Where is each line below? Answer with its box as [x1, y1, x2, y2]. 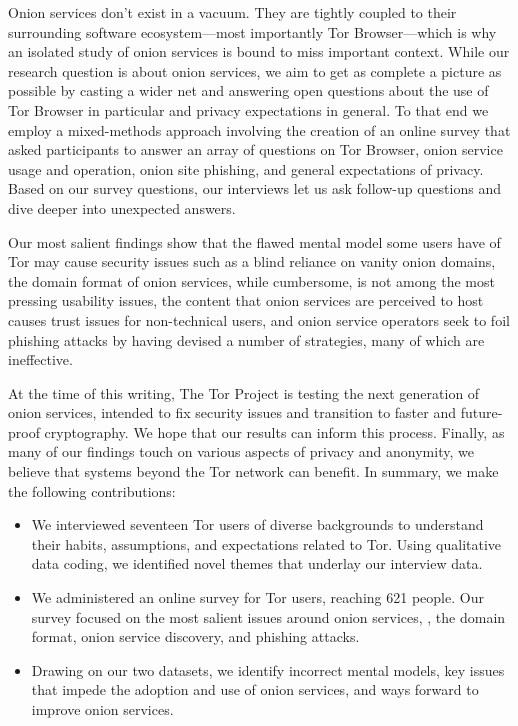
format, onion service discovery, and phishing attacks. [31, 626, 360, 647]
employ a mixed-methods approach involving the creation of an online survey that [8, 119, 511, 140]
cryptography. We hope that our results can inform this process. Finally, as [44, 421, 505, 442]
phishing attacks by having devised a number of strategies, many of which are [8, 329, 485, 350]
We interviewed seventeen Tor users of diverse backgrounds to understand [31, 514, 484, 535]
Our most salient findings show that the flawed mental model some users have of [8, 231, 501, 252]
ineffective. [8, 349, 73, 370]
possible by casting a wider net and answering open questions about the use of [8, 80, 489, 101]
